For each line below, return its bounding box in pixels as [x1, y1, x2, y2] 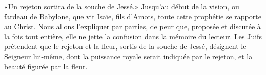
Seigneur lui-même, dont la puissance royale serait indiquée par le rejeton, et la [4, 51, 253, 61]
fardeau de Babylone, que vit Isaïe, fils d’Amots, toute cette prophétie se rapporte [4, 11, 261, 21]
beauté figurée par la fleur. [4, 61, 88, 71]
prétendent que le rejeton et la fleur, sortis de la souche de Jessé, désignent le [4, 41, 247, 52]
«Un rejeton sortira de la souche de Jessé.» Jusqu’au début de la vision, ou [4, 1, 239, 11]
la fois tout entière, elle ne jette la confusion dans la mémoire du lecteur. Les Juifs [4, 31, 262, 41]
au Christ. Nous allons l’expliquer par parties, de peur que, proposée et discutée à [4, 21, 261, 32]
